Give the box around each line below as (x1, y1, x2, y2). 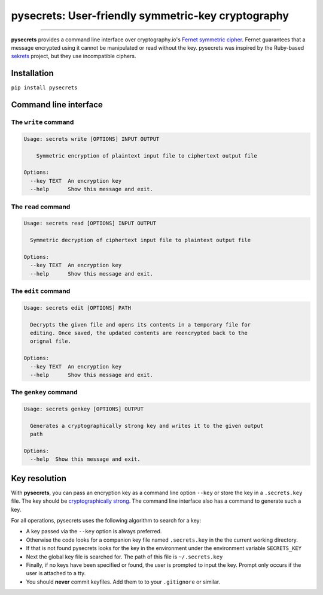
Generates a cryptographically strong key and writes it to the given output (30, 422, 264, 429)
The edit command (11, 286, 71, 295)
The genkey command (11, 388, 78, 397)
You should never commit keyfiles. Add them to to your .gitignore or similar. (26, 578, 221, 585)
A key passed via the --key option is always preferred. (26, 528, 162, 535)
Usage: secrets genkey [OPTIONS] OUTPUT (23, 406, 144, 413)
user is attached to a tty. (26, 570, 86, 577)
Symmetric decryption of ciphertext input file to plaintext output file (30, 237, 251, 244)
